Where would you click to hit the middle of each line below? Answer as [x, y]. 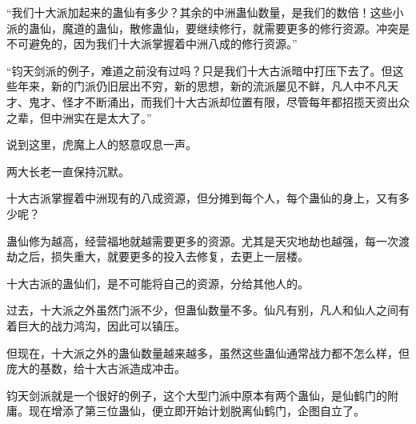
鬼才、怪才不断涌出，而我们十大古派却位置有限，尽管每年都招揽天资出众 [219, 101]
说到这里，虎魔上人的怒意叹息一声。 [102, 144]
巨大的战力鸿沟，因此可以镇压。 [101, 325]
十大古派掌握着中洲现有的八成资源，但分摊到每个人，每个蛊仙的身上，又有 [202, 198]
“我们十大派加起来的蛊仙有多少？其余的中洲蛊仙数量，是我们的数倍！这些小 [205, 12]
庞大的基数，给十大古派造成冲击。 [96, 368]
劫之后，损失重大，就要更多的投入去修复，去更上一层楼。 [158, 256]
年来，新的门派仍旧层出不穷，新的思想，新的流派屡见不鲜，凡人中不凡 [202, 86]
